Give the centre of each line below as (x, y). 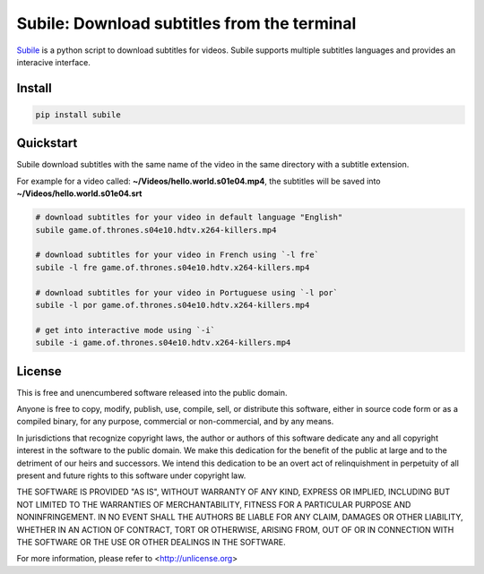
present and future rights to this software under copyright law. (131, 475)
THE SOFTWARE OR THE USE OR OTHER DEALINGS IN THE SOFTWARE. (151, 542)
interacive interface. (54, 62)
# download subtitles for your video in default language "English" (189, 218)
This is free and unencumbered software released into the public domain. (152, 392)
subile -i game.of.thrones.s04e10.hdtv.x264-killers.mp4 (163, 343)
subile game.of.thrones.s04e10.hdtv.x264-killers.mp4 (156, 230)
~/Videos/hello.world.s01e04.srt (79, 193)
